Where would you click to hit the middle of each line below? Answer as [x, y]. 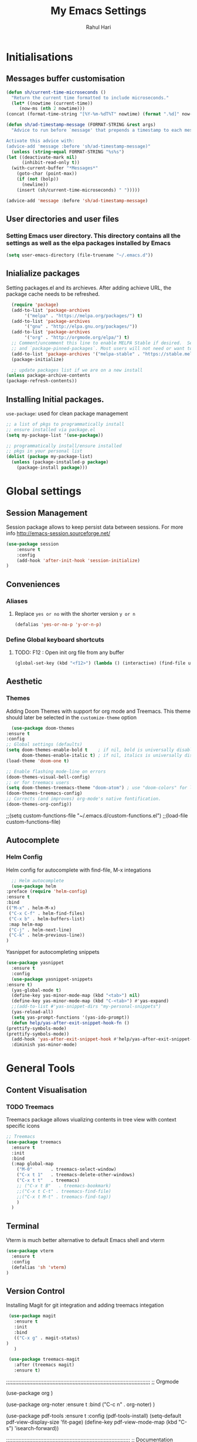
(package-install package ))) [52, 468]
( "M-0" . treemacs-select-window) [67, 1169]
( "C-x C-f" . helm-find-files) [47, 913]
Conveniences [33, 584]
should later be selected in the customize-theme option [71, 717]
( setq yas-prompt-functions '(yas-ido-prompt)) [71, 1017]
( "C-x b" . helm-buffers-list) [47, 919]
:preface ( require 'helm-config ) [47, 892]
